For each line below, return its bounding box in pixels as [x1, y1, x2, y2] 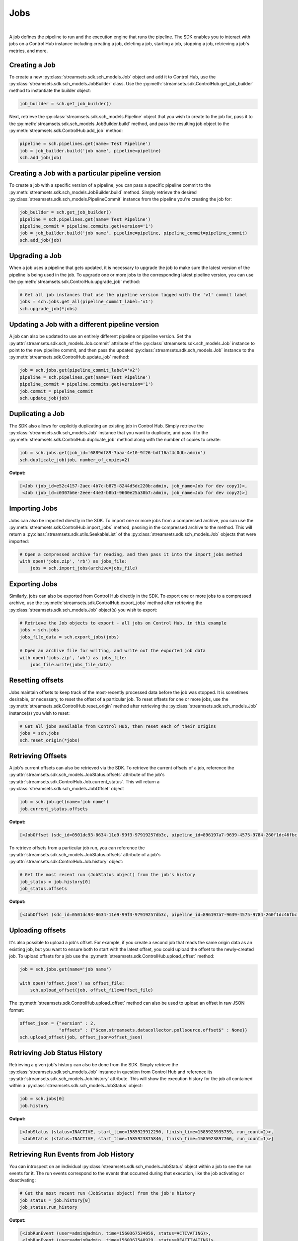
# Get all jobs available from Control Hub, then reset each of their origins [19, 723, 216, 729]
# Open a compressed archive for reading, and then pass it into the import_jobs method [19, 552, 243, 557]
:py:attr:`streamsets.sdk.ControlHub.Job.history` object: [9, 859, 124, 865]
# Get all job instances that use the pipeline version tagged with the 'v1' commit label [19, 292, 248, 298]
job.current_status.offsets [19, 806, 88, 812]
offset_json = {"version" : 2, [19, 1020, 96, 1026]
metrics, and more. [9, 48, 48, 54]
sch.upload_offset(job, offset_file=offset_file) [30, 987, 153, 993]
